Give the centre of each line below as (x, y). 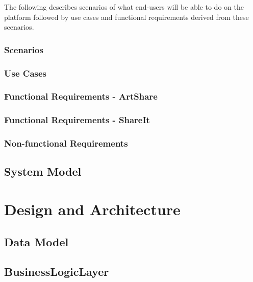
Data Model (36, 241)
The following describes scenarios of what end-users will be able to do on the (124, 7)
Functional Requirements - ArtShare (81, 96)
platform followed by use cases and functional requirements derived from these (127, 17)
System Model (43, 171)
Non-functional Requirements (66, 143)
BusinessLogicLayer (57, 272)
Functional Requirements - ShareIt (77, 120)
